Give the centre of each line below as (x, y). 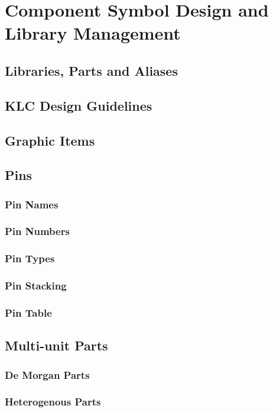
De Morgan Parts (47, 374)
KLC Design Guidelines (79, 105)
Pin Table (28, 312)
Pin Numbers (37, 231)
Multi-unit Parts (56, 345)
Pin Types (30, 258)
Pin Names (32, 204)
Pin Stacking (36, 286)
